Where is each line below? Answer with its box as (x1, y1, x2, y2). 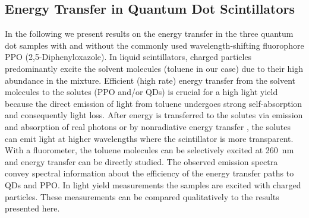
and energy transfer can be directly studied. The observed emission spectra (5, 155, 278, 168)
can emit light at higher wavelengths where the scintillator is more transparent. (5, 132, 294, 144)
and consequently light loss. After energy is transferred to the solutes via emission (5, 109, 303, 121)
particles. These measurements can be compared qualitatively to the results (5, 190, 279, 203)
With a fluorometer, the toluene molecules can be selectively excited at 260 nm (5, 144, 294, 156)
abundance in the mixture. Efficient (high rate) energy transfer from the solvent (5, 74, 296, 86)
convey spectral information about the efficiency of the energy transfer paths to (5, 167, 294, 179)
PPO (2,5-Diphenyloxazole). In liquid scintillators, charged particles (5, 50, 252, 63)
